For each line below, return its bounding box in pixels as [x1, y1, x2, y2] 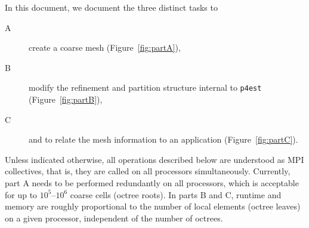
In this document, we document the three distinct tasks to [5, 1, 218, 13]
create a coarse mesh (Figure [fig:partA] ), [29, 41, 181, 54]
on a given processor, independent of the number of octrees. [5, 211, 223, 224]
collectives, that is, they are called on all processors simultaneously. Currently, [5, 165, 291, 177]
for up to [5, 188, 38, 201]
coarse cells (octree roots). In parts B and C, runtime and [70, 188, 282, 201]
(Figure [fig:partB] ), [29, 93, 103, 106]
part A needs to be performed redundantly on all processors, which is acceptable [5, 177, 299, 189]
